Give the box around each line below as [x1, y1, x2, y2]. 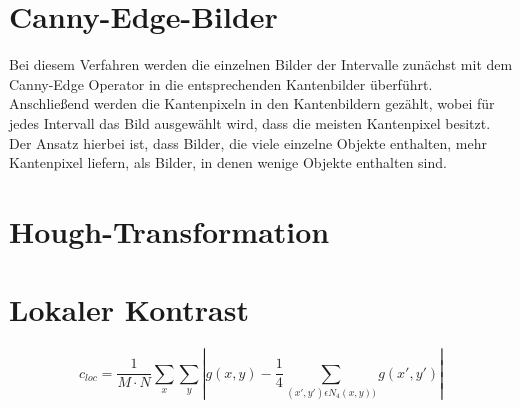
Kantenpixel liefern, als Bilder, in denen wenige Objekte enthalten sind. [9, 152, 447, 173]
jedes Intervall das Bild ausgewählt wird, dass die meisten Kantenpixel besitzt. [9, 112, 491, 133]
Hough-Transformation [9, 210, 330, 251]
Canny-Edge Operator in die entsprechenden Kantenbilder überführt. [9, 73, 433, 94]
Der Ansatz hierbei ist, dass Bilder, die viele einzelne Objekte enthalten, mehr [9, 132, 488, 153]
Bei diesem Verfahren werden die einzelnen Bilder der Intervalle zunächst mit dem [9, 54, 513, 75]
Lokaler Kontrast [9, 289, 249, 330]
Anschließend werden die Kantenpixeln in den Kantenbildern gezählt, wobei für [9, 93, 495, 114]
